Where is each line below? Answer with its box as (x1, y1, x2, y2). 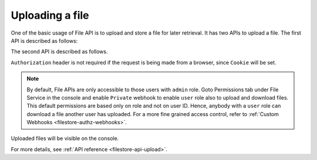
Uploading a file (11, 9, 89, 22)
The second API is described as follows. (11, 48, 108, 55)
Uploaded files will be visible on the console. (11, 135, 119, 142)
